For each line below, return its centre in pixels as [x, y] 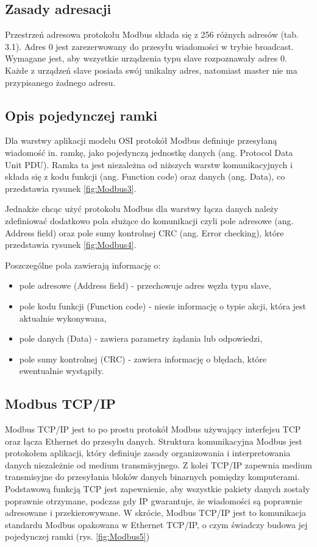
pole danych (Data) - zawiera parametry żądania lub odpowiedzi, [141, 338]
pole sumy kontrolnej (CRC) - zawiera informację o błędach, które [143, 358]
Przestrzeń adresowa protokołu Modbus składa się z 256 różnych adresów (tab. [152, 34]
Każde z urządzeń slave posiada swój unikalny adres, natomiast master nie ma [151, 70]
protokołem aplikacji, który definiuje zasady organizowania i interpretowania [148, 453]
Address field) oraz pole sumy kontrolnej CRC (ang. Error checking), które [144, 232]
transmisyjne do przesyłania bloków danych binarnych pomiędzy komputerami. [152, 477]
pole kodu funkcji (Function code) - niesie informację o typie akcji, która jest [163, 305]
